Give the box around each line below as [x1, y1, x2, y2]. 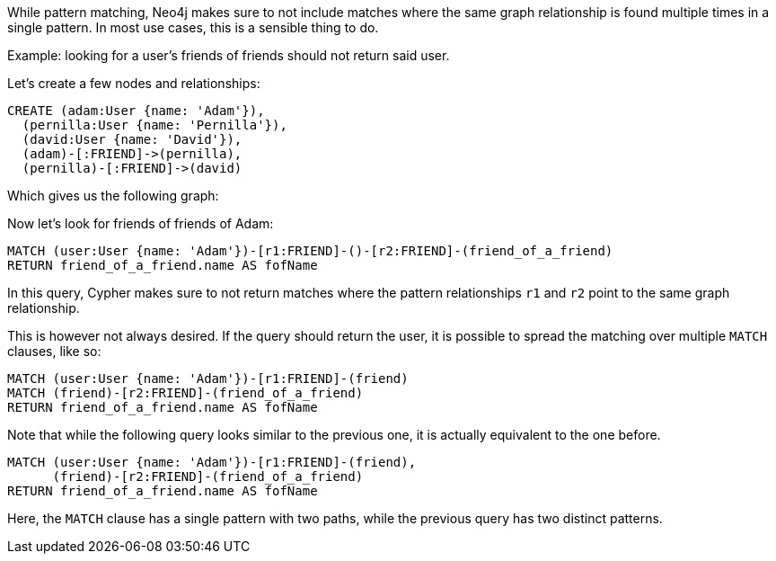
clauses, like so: [7, 343, 101, 359]
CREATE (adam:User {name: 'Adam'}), [7, 103, 265, 118]
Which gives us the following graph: [7, 188, 219, 203]
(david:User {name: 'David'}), [22, 132, 242, 147]
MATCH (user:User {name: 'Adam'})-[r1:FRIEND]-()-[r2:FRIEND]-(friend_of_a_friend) [7, 244, 613, 258]
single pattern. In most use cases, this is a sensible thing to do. [7, 20, 379, 35]
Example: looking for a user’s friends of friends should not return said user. [7, 48, 450, 63]
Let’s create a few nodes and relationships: [7, 76, 260, 91]
